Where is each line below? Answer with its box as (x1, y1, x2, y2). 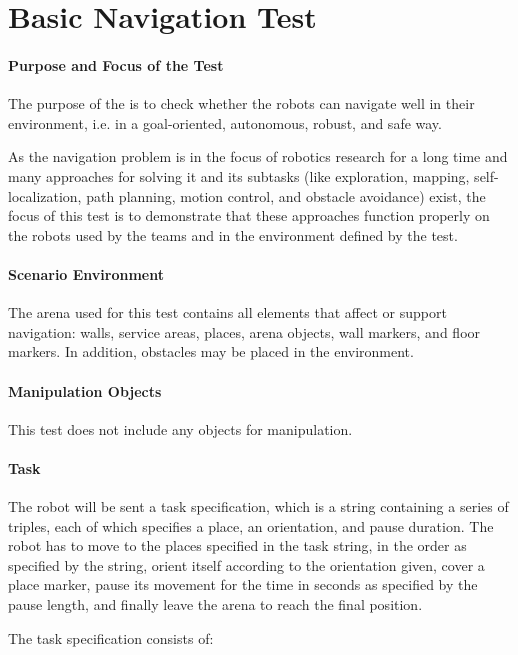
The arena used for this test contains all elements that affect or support (8, 302, 447, 323)
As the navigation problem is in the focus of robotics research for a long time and (8, 146, 508, 167)
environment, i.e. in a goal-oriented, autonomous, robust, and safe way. (8, 112, 442, 133)
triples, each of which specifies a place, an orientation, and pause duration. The (8, 515, 494, 536)
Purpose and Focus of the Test (8, 54, 224, 75)
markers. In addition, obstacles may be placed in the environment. (8, 341, 414, 362)
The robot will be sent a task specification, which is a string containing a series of (8, 496, 509, 517)
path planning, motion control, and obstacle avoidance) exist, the (86, 185, 486, 206)
